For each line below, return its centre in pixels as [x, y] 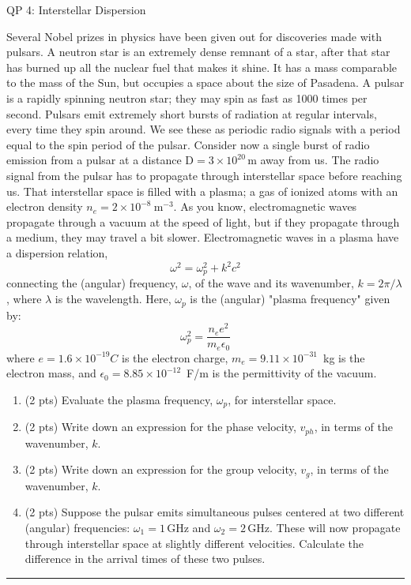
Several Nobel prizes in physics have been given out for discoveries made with [194, 36]
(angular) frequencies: [77, 528]
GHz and [189, 528]
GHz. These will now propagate [324, 528]
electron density [45, 206]
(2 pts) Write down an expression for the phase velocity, [160, 427]
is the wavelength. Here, [113, 299]
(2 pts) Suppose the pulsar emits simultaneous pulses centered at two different [215, 512]
